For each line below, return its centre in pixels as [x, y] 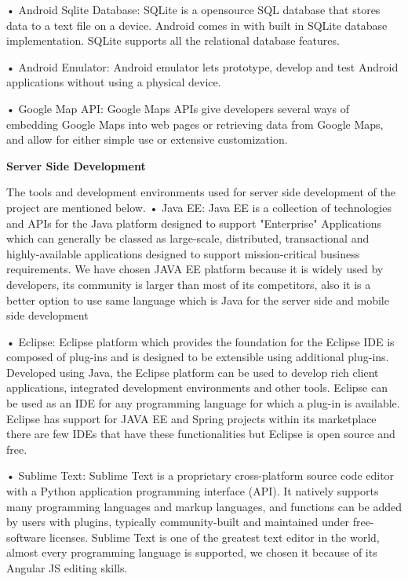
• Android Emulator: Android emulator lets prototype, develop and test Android [202, 66]
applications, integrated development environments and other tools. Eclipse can [197, 387]
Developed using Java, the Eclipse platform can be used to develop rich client [193, 372]
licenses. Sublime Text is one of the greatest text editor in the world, [214, 537]
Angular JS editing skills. [67, 568]
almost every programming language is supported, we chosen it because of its [192, 552]
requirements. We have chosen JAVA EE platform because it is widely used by [195, 269]
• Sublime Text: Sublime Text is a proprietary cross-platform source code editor [200, 475]
